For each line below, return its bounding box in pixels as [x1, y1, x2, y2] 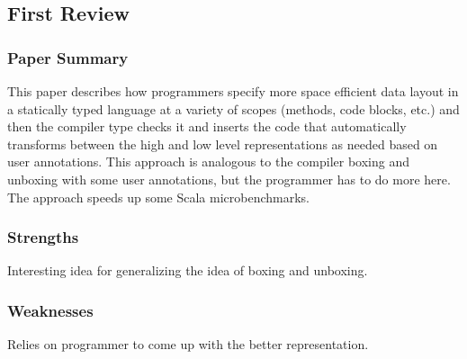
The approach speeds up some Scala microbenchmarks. [7, 187, 310, 206]
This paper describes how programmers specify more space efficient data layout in [7, 82, 459, 100]
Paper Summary [7, 46, 129, 68]
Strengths [7, 226, 79, 248]
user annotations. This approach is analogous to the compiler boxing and [7, 152, 409, 171]
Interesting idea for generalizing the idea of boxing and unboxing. [7, 261, 368, 280]
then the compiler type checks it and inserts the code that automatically [7, 117, 407, 136]
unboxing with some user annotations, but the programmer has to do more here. [7, 169, 451, 188]
